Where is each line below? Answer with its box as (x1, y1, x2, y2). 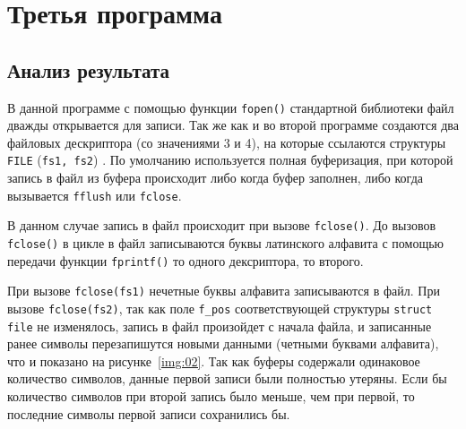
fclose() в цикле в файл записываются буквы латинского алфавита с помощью (7, 233, 444, 252)
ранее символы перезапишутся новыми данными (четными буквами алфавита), (7, 334, 439, 353)
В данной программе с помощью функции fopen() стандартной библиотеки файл (7, 98, 454, 116)
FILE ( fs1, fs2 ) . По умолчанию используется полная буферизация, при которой (7, 150, 453, 169)
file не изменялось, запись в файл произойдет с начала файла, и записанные (7, 316, 432, 335)
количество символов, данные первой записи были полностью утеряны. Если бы (7, 369, 447, 388)
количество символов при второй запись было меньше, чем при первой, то (7, 387, 415, 406)
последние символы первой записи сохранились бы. (7, 404, 290, 423)
